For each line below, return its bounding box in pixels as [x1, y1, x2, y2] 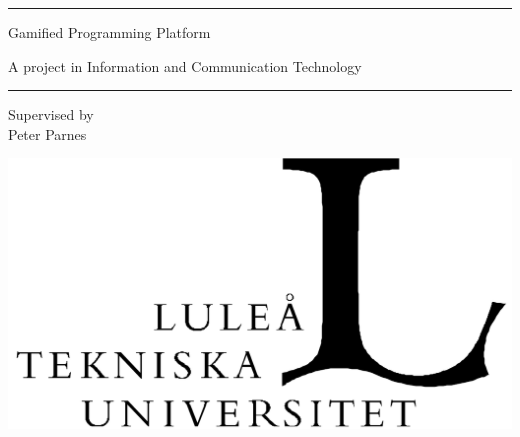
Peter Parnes [8, 123, 87, 144]
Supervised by [8, 104, 94, 125]
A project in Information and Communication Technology [8, 55, 362, 76]
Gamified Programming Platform [8, 22, 211, 42]
